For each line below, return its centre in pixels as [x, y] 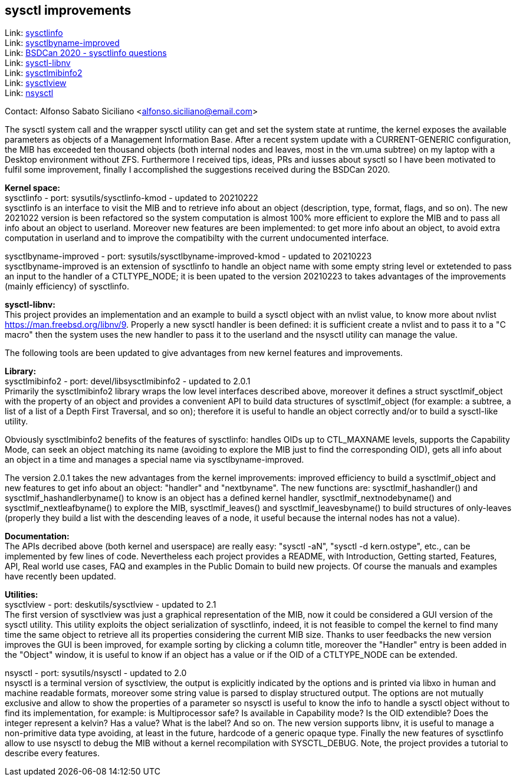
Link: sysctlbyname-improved [62, 43]
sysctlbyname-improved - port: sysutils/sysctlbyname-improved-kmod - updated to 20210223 [188, 256]
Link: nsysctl [29, 93]
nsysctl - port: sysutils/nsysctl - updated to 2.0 [96, 673]
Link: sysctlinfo [34, 33]
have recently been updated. [60, 576]
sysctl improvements [68, 10]
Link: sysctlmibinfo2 [44, 73]
